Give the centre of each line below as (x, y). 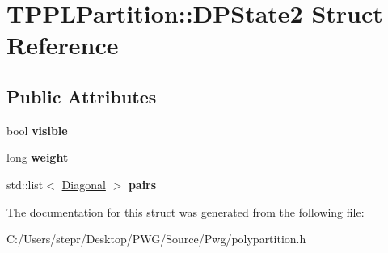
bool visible (37, 130)
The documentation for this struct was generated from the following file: (186, 211)
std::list (25, 184)
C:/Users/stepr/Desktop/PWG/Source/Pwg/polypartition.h (156, 239)
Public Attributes (82, 96)
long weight (38, 157)
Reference (63, 45)
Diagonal (84, 184)
